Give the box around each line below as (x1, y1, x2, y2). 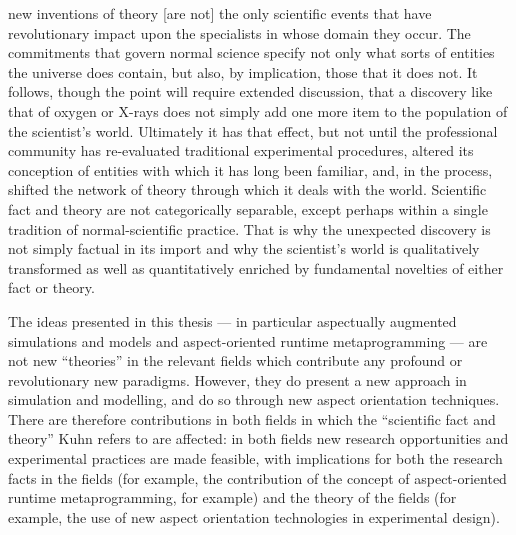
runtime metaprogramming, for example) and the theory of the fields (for (8, 487, 457, 508)
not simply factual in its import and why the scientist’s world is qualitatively (8, 238, 480, 259)
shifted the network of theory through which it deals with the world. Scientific (8, 179, 487, 200)
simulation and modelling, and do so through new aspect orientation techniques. (8, 389, 500, 410)
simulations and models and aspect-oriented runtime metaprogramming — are (8, 330, 488, 351)
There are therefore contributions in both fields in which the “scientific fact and (8, 408, 496, 429)
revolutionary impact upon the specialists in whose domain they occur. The (8, 22, 471, 43)
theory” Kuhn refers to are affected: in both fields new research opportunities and (8, 428, 509, 449)
